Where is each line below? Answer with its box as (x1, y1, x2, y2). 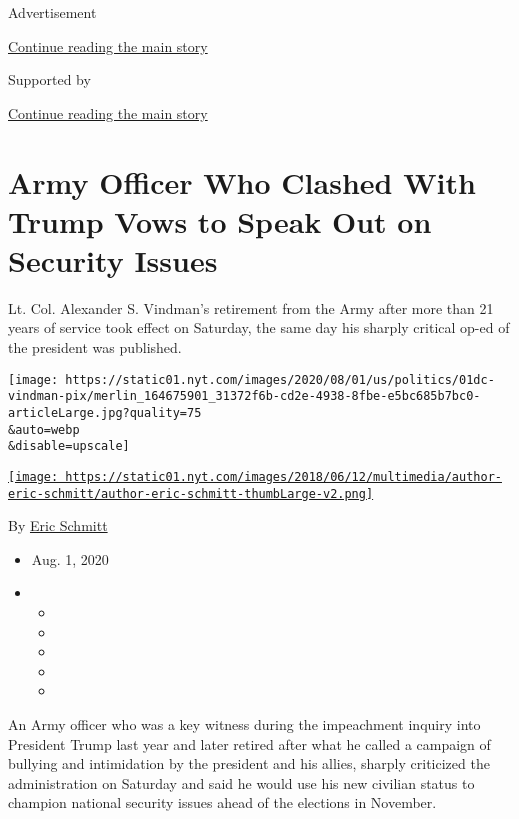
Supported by (8, 69, 91, 90)
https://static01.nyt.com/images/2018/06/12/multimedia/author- (65, 469, 502, 484)
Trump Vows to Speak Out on (8, 200, 432, 241)
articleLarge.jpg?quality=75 (8, 405, 202, 420)
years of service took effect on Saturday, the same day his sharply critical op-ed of (8, 317, 510, 338)
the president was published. (8, 337, 182, 358)
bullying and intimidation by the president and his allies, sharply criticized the (8, 753, 490, 774)
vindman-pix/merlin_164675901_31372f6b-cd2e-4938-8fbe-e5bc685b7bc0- (8, 389, 481, 404)
